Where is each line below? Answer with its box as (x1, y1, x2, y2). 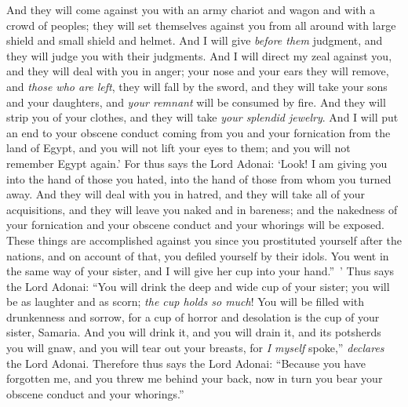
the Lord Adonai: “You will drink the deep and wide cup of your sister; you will (6, 278, 390, 294)
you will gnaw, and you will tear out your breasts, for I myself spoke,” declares (6, 340, 384, 356)
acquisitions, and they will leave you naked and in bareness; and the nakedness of (6, 201, 398, 217)
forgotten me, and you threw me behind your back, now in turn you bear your (6, 370, 383, 387)
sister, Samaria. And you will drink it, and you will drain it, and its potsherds (6, 324, 381, 340)
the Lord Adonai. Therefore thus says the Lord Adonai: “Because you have (6, 354, 366, 371)
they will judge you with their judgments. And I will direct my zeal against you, (6, 47, 392, 64)
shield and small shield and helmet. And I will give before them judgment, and (6, 32, 383, 49)
